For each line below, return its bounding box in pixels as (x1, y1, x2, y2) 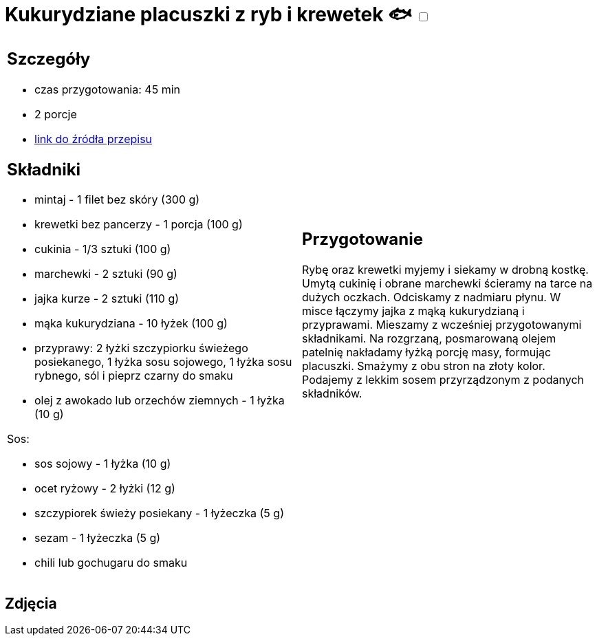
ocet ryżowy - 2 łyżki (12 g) (34, 481, 175, 496)
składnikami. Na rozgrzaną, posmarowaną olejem (302, 332, 556, 346)
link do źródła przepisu (34, 131, 153, 146)
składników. (302, 387, 362, 401)
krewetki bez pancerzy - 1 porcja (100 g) (34, 217, 243, 232)
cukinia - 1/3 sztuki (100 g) (34, 242, 171, 257)
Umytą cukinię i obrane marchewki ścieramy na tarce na (302, 276, 593, 291)
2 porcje (34, 107, 77, 121)
